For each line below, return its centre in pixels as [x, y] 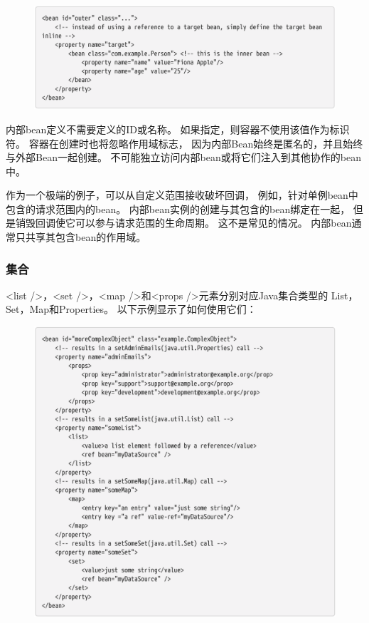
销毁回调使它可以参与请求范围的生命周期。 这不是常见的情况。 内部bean [183, 223]
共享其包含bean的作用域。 [86, 237]
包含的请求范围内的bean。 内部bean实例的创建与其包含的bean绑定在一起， [178, 208]
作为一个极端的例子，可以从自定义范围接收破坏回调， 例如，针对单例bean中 [182, 195]
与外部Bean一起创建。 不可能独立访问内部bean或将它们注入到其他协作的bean [183, 157]
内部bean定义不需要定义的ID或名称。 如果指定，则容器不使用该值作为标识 [178, 129]
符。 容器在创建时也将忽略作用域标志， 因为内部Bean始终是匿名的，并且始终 [184, 143]
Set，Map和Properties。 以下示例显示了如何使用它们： [131, 309]
